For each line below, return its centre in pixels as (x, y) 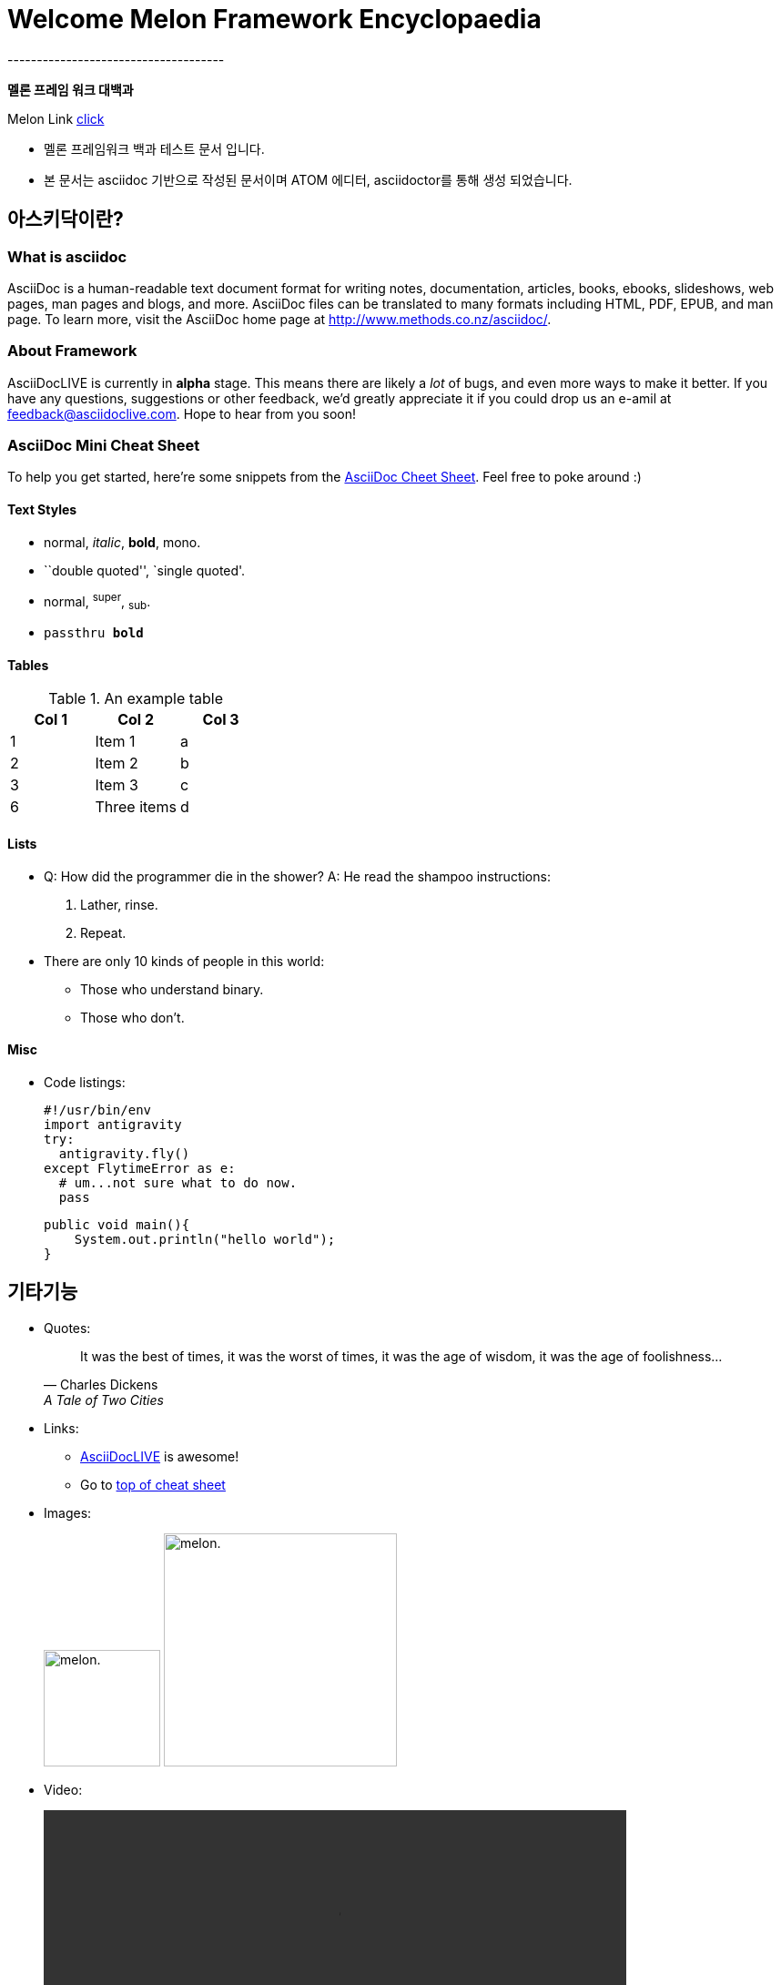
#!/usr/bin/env (98, 1110)
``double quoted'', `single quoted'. (145, 570)
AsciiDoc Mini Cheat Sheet (104, 446)
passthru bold (94, 633)
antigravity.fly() (124, 1153)
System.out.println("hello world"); (205, 1239)
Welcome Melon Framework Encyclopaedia (274, 19)
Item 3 (117, 785)
